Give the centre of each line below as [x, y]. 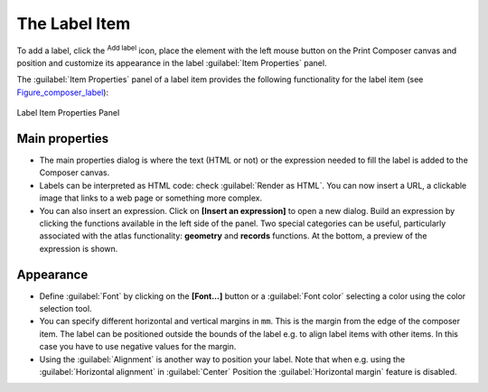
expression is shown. [79, 248]
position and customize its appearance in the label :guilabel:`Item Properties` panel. [172, 62]
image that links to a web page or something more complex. [151, 198]
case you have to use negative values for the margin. [138, 347]
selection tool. [66, 309]
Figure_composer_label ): [62, 92]
